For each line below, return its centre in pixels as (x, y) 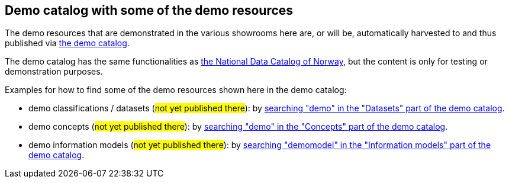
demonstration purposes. (54, 72)
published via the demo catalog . (67, 43)
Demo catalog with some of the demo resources (149, 10)
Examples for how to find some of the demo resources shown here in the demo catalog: (176, 90)
